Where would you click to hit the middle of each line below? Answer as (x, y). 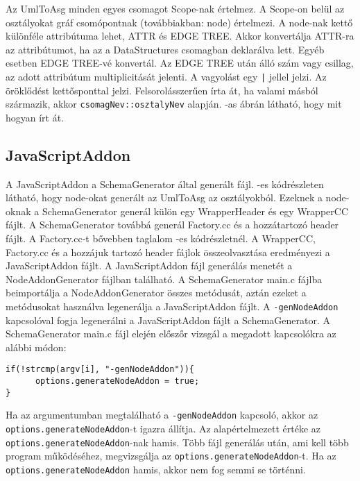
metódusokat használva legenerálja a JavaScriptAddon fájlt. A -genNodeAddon (172, 306)
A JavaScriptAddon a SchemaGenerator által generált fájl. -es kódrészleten (165, 184)
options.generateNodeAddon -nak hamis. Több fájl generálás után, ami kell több (177, 442)
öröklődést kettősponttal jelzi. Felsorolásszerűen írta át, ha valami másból (162, 90)
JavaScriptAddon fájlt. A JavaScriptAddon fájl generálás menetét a (149, 265)
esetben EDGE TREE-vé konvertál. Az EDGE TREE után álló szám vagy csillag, (180, 63)
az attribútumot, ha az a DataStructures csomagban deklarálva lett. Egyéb (165, 49)
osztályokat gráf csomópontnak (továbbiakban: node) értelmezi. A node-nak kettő (179, 22)
